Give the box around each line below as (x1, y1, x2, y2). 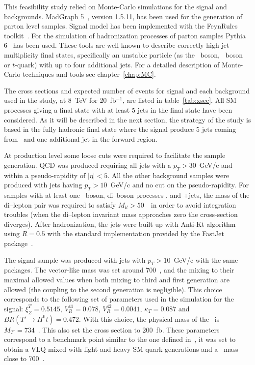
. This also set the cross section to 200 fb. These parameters (38, 324, 220, 335)
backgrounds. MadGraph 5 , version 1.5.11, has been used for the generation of (4, 11, 242, 21)
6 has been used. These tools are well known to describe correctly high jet (4, 40, 229, 50)
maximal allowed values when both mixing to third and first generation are (4, 274, 229, 285)
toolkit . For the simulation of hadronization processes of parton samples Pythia (4, 30, 246, 40)
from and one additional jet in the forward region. (4, 133, 157, 144)
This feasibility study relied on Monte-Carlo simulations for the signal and (4, 1, 227, 11)
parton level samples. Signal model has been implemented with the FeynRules (4, 21, 238, 31)
